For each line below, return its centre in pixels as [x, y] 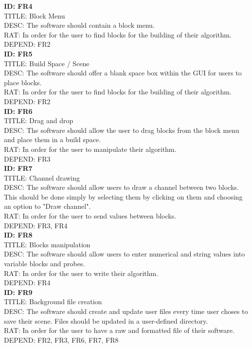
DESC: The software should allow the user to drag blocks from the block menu [122, 130]
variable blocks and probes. [45, 264]
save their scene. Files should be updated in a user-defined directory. [106, 321]
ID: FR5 [18, 53]
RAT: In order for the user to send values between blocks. [90, 216]
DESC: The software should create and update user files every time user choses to [126, 311]
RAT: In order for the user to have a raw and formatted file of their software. [119, 330]
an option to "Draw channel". [47, 206]
